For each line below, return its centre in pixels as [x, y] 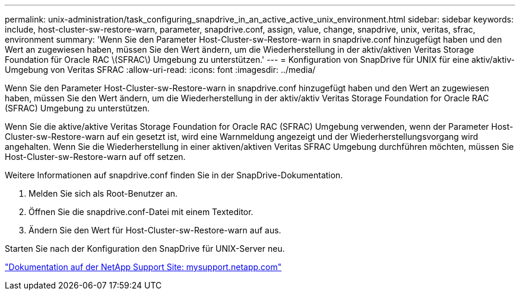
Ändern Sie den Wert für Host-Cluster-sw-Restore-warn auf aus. [155, 230]
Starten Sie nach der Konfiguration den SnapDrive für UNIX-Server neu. [145, 248]
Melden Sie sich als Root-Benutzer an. [103, 193]
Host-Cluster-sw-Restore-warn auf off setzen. [95, 157]
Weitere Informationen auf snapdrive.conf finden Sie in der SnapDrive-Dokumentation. [174, 175]
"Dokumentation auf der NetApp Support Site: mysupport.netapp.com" [143, 267]
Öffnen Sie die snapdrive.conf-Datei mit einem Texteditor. [141, 212]
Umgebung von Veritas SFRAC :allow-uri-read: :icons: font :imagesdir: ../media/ [160, 70]
